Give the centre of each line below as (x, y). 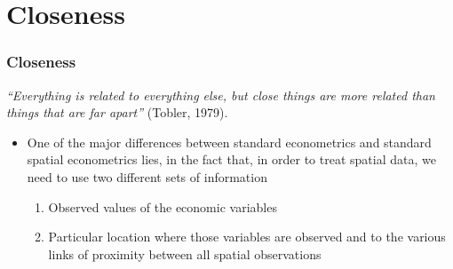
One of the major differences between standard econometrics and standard (229, 142)
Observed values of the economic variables (163, 206)
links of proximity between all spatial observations (185, 253)
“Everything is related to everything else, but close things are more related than (221, 95)
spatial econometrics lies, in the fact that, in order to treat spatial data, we (231, 159)
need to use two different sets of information (147, 176)
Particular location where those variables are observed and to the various (247, 237)
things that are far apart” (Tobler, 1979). (117, 112)
